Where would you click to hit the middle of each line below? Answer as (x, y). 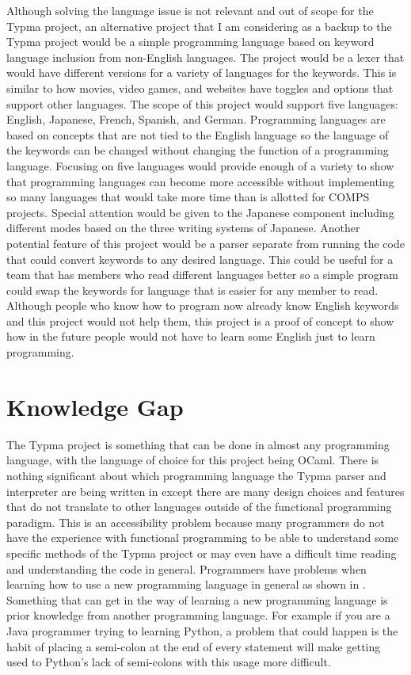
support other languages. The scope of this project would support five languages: (202, 103)
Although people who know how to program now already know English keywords (203, 305)
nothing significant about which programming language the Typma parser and (196, 475)
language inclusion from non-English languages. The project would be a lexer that (205, 57)
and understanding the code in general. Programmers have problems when (186, 568)
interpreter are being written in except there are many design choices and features (205, 491)
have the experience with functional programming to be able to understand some (203, 538)
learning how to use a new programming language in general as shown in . (186, 584)
